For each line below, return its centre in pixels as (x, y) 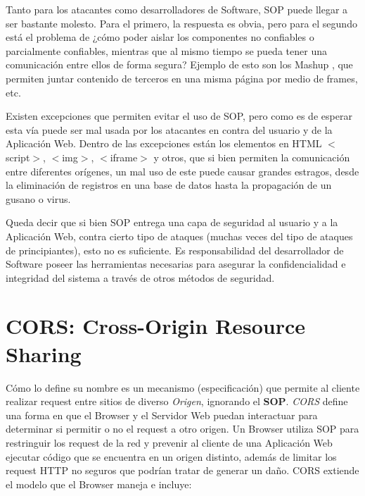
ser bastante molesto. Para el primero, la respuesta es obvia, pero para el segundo (181, 23)
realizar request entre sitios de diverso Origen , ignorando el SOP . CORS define (177, 401)
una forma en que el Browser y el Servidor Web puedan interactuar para (162, 415)
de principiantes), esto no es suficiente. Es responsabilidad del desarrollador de (175, 250)
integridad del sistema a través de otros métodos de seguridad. (140, 277)
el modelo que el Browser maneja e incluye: (99, 484)
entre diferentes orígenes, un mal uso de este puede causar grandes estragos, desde (182, 171)
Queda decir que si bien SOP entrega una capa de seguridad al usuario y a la (172, 222)
